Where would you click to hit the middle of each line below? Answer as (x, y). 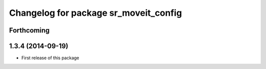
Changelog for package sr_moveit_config (96, 13)
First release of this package (50, 58)
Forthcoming (29, 30)
